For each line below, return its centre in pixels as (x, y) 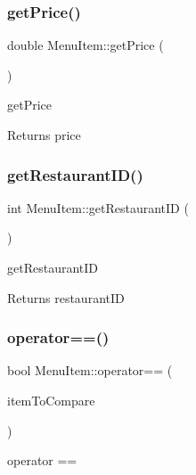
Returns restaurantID (66, 297)
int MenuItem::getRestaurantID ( (98, 207)
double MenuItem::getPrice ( (86, 45)
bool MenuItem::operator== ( (90, 370)
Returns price (44, 135)
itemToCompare (51, 400)
